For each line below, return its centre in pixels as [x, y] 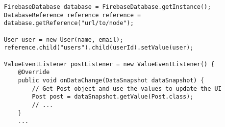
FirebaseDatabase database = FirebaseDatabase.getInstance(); [108, 7]
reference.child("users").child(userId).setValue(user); [99, 48]
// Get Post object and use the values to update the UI [127, 89]
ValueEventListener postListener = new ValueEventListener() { [109, 64]
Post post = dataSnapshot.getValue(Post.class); [113, 97]
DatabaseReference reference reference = [73, 15]
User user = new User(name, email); [64, 39]
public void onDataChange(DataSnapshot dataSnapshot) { [111, 80]
